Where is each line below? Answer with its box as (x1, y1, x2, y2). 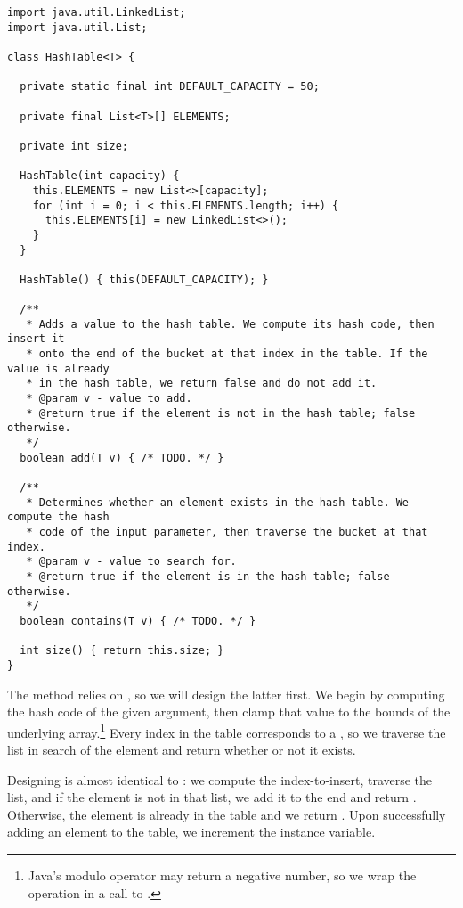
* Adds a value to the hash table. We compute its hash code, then (26, 317, 435, 331)
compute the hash (7, 511, 110, 524)
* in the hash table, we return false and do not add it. (26, 377, 378, 390)
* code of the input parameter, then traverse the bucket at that (26, 525, 428, 538)
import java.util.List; (7, 20, 148, 34)
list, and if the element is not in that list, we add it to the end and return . (7, 788, 417, 806)
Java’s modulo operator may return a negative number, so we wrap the (28, 865, 417, 884)
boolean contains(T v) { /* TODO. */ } (20, 614, 256, 627)
